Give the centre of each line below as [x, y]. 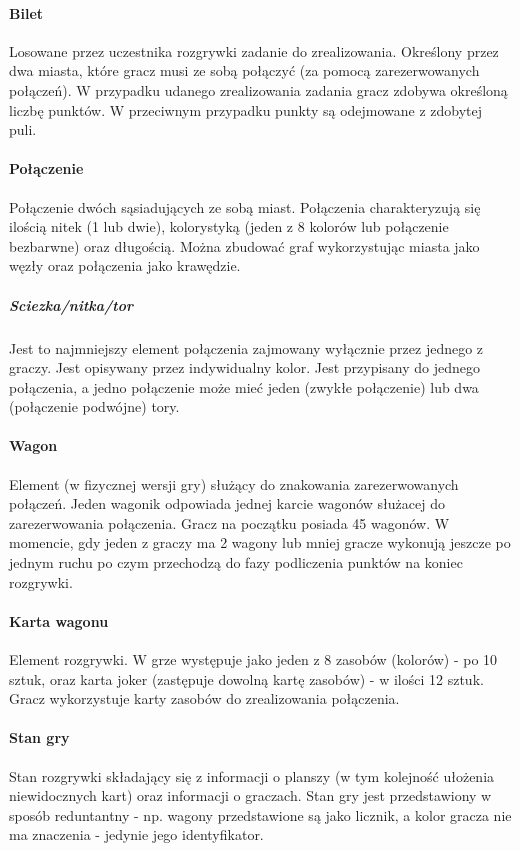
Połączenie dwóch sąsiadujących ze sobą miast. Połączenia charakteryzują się [245, 206]
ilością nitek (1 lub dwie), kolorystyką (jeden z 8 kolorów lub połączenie [229, 226]
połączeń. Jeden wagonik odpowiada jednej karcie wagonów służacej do [227, 503]
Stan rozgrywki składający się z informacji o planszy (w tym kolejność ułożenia [252, 775]
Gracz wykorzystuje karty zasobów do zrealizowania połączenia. [204, 698]
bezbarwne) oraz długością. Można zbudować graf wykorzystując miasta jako [244, 245]
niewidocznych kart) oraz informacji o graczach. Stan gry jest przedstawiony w [250, 795]
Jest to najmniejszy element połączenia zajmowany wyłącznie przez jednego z [246, 347]
